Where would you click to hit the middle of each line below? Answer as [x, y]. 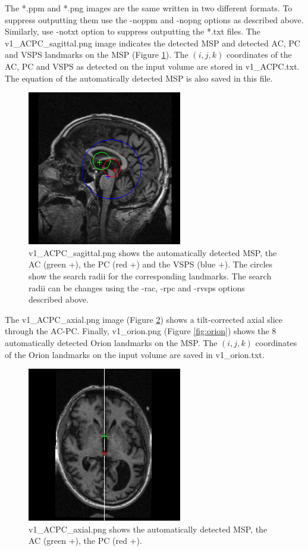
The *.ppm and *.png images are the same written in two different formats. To [149, 8]
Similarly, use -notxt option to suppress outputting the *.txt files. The [133, 31]
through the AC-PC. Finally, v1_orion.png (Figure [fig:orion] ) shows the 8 [141, 331]
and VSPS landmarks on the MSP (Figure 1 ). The [97, 55]
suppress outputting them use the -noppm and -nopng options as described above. [154, 19]
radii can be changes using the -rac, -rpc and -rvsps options [137, 287]
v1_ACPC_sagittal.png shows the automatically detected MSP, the [153, 252]
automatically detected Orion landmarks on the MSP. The [111, 342]
